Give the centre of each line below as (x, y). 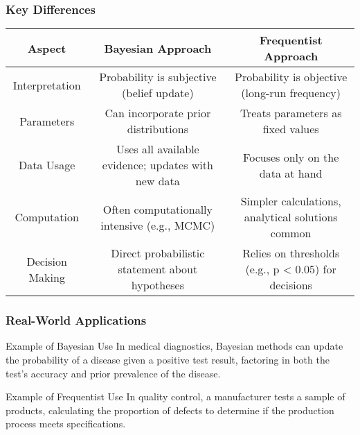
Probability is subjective (158, 77)
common (291, 233)
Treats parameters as (291, 113)
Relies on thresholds (291, 253)
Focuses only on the (291, 157)
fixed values (291, 129)
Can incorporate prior (158, 113)
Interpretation (47, 85)
